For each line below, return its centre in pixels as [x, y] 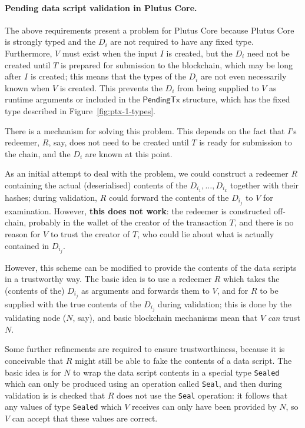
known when [27, 87]
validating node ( [36, 318]
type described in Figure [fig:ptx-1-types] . [80, 110]
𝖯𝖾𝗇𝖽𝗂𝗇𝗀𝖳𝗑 [161, 100]
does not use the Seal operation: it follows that [202, 395]
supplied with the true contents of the [73, 304]
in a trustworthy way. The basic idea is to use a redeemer [108, 279]
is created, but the [199, 53]
